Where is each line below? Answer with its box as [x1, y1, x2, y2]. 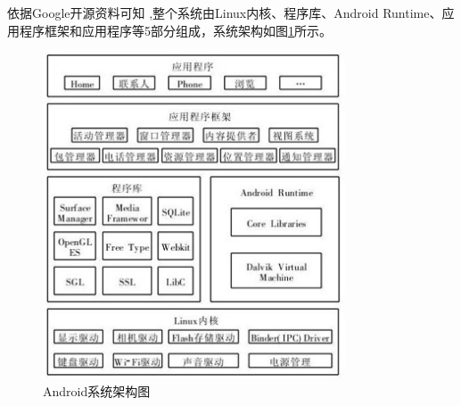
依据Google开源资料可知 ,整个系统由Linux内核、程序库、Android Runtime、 [7, 4, 442, 21]
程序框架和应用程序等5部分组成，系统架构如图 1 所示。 [19, 21, 332, 39]
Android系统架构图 [43, 381, 151, 400]
